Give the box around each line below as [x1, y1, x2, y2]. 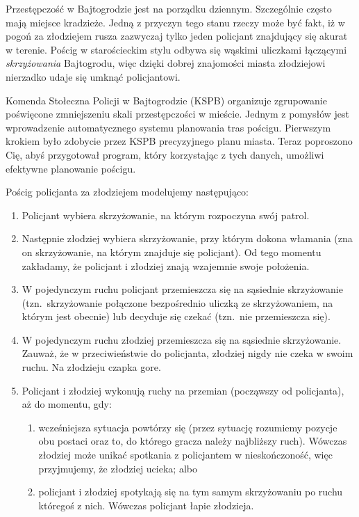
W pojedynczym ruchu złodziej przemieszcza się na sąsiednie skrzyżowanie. [22, 332, 342, 347]
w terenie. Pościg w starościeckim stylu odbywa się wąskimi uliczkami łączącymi [6, 42, 347, 56]
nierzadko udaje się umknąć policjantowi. [6, 69, 181, 83]
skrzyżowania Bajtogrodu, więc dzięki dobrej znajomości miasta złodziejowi [6, 56, 326, 70]
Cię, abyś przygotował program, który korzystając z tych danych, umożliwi [6, 147, 324, 161]
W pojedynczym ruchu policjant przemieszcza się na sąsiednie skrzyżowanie [22, 282, 343, 296]
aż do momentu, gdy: [22, 397, 112, 411]
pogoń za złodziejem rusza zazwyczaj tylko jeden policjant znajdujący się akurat [6, 29, 348, 43]
